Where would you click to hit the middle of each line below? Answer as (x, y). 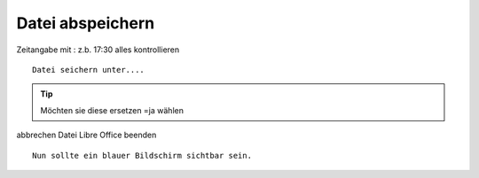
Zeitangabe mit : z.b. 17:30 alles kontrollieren (98, 50)
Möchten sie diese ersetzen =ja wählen (112, 110)
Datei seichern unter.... (89, 70)
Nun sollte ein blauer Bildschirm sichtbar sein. (142, 155)
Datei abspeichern (86, 23)
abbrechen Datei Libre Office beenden (86, 135)
